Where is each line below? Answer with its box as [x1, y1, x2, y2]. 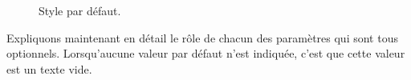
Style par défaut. [39, 2, 121, 18]
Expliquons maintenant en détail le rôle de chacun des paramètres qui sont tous [6, 29, 398, 46]
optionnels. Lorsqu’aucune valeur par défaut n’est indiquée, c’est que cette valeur [6, 45, 405, 62]
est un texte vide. [6, 60, 92, 77]
